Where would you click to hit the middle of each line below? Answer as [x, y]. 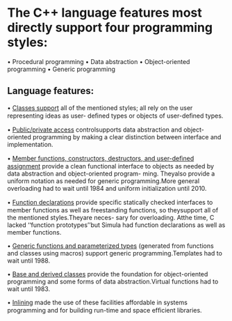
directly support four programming [110, 28]
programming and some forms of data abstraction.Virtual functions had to [113, 281]
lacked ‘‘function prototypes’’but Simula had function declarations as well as [116, 225]
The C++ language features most [105, 13]
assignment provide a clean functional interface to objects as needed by [110, 166]
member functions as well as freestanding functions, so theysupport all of [113, 210]
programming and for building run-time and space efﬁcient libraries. [105, 310]
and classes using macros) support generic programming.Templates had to [115, 253]
